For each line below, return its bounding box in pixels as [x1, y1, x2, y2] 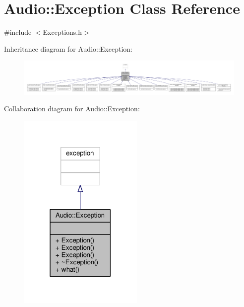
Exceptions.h [43, 27, 82, 37]
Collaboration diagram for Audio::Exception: [4, 103, 140, 114]
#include [4, 27, 32, 37]
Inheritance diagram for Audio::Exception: [4, 43, 132, 54]
